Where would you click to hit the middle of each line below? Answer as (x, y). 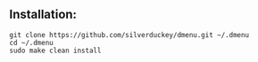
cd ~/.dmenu (31, 43)
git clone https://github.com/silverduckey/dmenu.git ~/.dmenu (129, 35)
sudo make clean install (55, 50)
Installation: (43, 15)
